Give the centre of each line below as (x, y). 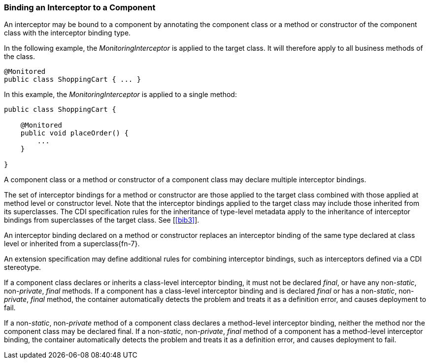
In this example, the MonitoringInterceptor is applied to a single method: (120, 95)
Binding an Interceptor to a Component (80, 7)
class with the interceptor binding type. (67, 33)
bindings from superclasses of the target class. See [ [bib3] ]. (102, 220)
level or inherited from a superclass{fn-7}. (72, 244)
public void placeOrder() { (74, 133)
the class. (20, 57)
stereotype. (23, 267)
